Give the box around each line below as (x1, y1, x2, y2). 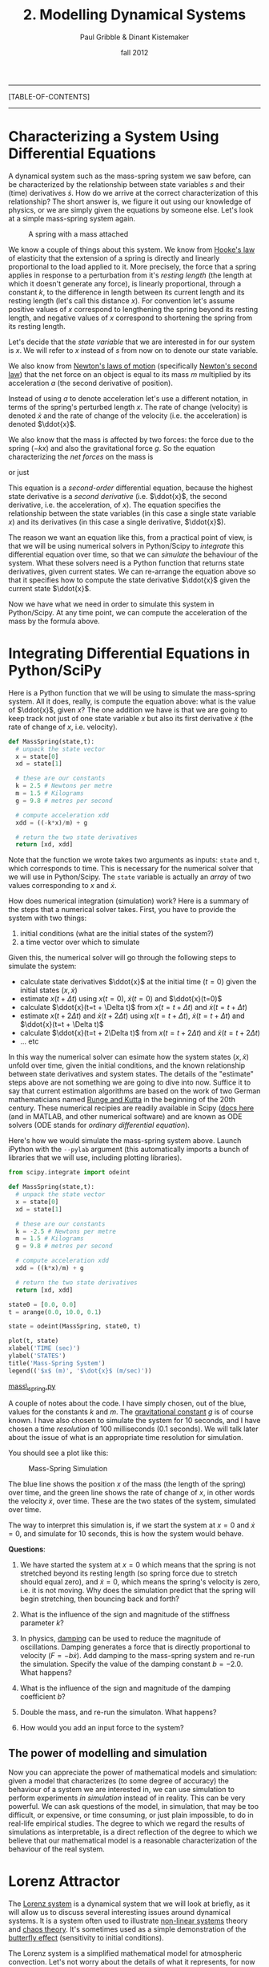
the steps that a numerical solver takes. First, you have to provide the (8, 905, 236, 915)
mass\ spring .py (8, 1381, 56, 1393)
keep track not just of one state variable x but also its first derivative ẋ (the (8, 713, 254, 723)
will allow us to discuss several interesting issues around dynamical (8, 1908, 231, 1917)
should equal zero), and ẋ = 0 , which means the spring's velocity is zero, (19, 1577, 260, 1587)
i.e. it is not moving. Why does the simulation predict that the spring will (19, 1586, 256, 1596)
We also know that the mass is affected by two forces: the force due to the (8, 435, 255, 444)
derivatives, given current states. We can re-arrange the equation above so (8, 566, 256, 576)
